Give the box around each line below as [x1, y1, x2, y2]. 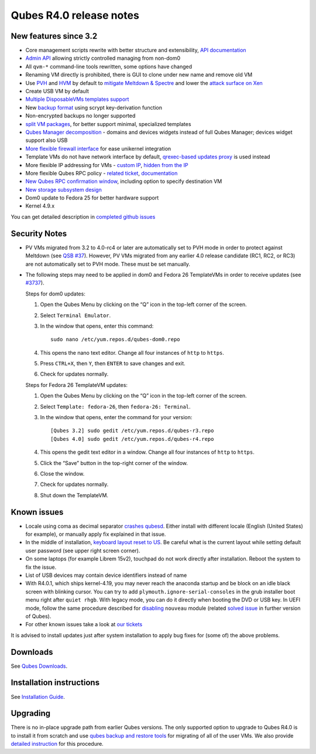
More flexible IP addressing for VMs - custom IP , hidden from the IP [25, 161, 188, 168]
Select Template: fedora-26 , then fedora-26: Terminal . [40, 403, 191, 410]
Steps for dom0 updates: [25, 290, 86, 297]
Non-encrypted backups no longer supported [25, 112, 136, 120]
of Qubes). [25, 613, 51, 620]
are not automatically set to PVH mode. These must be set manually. [25, 260, 190, 267]
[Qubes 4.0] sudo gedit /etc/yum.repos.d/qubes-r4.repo [50, 436, 214, 442]
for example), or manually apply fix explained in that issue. [25, 531, 166, 538]
